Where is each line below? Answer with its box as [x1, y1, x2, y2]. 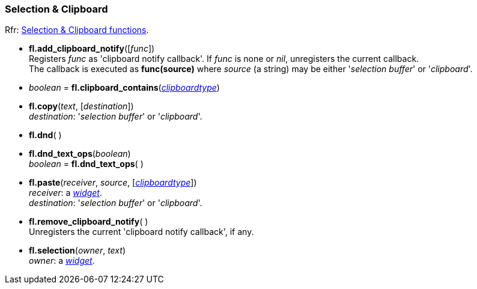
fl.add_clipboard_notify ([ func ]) [29, 43, 155, 54]
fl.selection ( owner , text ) [29, 245, 126, 256]
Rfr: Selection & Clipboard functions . [5, 25, 149, 35]
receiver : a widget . [29, 187, 103, 198]
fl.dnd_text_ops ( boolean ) [29, 148, 131, 159]
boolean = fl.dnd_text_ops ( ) [29, 159, 144, 169]
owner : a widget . [29, 255, 95, 266]
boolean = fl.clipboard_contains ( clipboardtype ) [29, 82, 220, 93]
